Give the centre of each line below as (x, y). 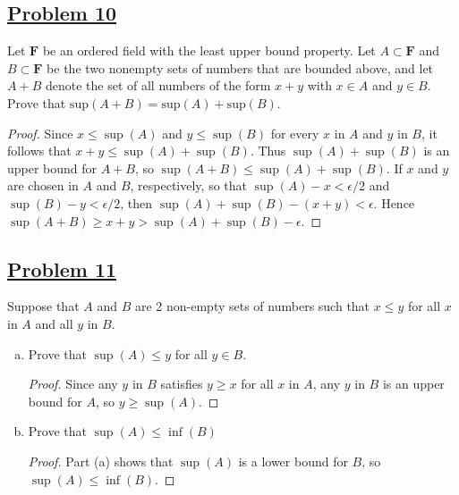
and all (54, 323)
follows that (39, 151)
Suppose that (43, 306)
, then (136, 202)
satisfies (182, 384)
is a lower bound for (293, 461)
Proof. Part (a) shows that (101, 461)
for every (295, 133)
